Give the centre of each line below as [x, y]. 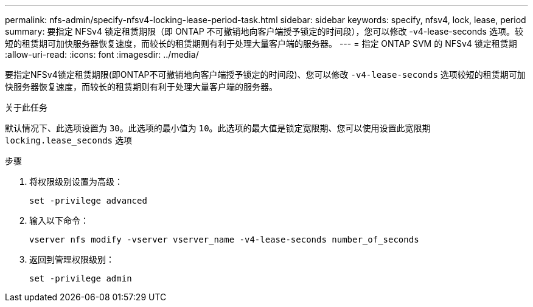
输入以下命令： [59, 220]
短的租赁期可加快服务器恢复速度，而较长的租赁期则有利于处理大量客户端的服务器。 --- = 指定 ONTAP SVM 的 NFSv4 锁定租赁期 [261, 43]
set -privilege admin [81, 278]
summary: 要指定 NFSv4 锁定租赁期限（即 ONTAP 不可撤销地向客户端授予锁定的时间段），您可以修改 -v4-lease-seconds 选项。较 [264, 31]
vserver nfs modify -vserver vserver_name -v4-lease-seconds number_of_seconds [224, 240]
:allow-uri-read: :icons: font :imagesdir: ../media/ [102, 54]
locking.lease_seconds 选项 [68, 140]
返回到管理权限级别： [72, 259]
